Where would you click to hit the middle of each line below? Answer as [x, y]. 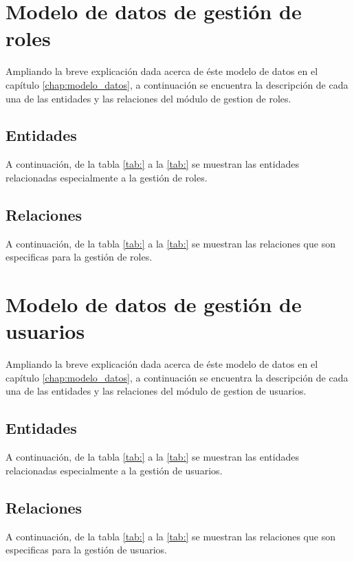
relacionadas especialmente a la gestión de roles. [107, 177]
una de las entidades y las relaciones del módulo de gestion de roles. [148, 98]
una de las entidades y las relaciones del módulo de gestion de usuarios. [156, 391]
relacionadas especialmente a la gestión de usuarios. [114, 470]
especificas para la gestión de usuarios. [86, 550]
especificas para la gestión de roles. [79, 257]
